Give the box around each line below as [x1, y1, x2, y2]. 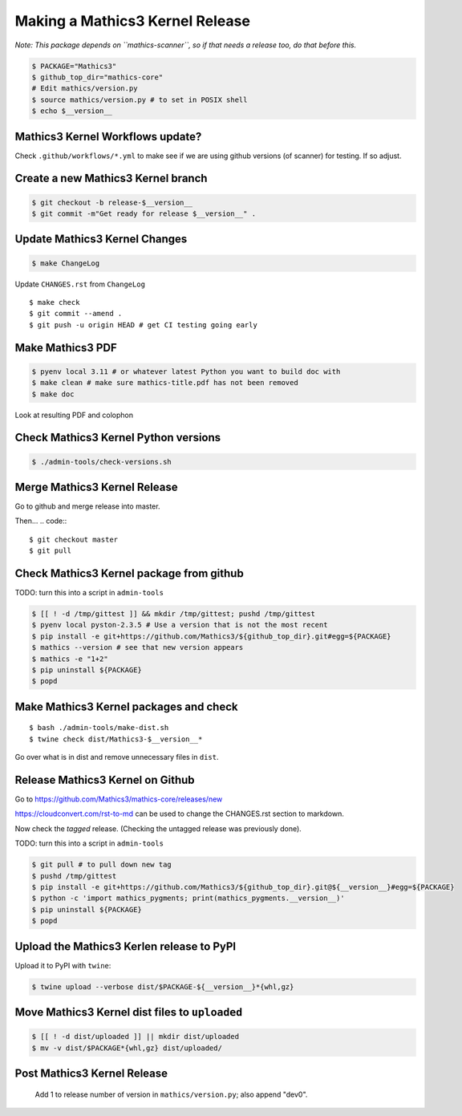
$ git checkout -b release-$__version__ [31, 197, 192, 207]
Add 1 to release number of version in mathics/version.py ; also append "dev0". [34, 1090, 308, 1099]
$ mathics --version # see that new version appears [31, 643, 244, 652]
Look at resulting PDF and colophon [14, 410, 134, 420]
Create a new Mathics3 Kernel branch [14, 172, 208, 185]
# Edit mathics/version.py [31, 84, 138, 93]
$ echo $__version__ [31, 107, 112, 116]
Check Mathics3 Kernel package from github [14, 566, 244, 580]
